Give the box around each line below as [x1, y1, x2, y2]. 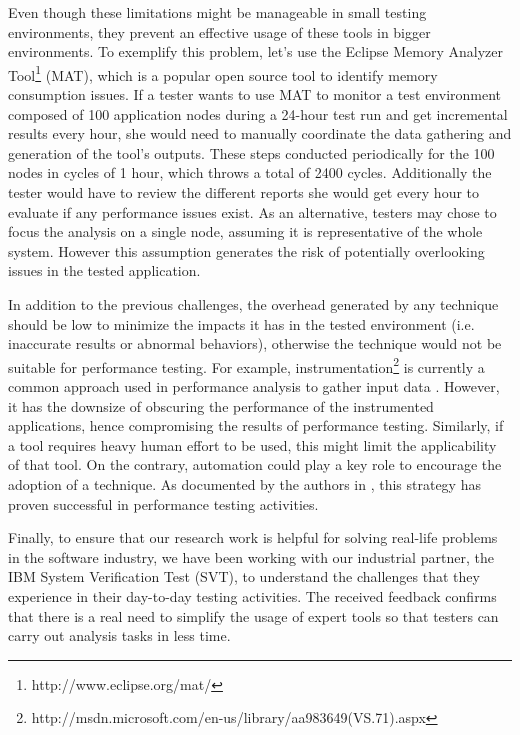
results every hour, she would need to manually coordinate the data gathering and [8, 123, 512, 144]
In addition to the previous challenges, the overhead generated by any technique [8, 293, 499, 314]
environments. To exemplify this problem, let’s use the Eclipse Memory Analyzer [8, 41, 503, 62]
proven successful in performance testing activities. [8, 493, 319, 514]
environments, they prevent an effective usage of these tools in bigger [8, 21, 431, 42]
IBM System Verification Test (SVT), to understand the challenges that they [8, 566, 480, 587]
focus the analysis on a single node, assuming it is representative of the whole [8, 221, 483, 242]
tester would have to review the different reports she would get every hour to [8, 182, 480, 202]
